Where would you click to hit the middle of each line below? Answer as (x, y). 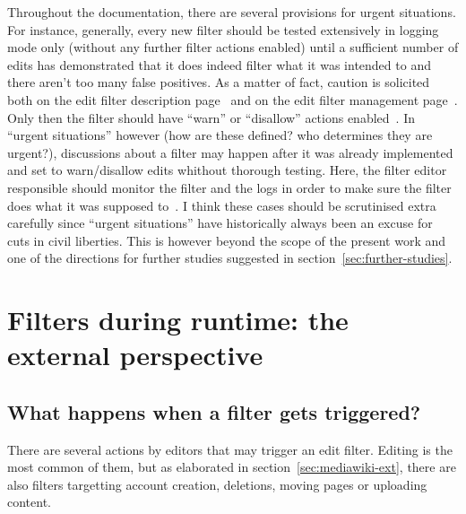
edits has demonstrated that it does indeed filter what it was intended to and (219, 64)
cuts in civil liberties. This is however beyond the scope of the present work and (227, 240)
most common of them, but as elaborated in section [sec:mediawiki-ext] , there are (232, 467)
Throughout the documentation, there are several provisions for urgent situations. (232, 12)
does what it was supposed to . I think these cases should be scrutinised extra (222, 205)
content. (29, 502)
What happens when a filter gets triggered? (214, 411)
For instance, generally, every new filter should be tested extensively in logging (223, 29)
